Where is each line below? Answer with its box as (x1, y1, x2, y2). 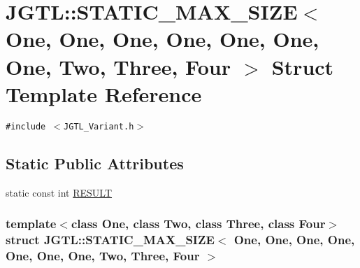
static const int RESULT (6, 185, 113, 199)
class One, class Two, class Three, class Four (71, 215, 326, 232)
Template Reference (6, 79, 202, 108)
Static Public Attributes (6, 152, 184, 174)
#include (6, 121, 46, 132)
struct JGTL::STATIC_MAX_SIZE (6, 230, 215, 248)
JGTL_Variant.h (64, 121, 134, 132)
